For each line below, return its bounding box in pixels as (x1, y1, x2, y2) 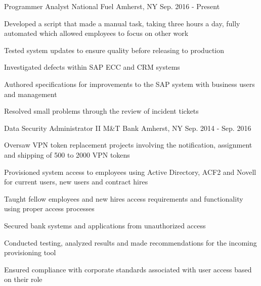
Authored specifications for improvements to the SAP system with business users (4, 78, 255, 89)
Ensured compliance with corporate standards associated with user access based (4, 264, 252, 274)
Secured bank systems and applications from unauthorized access (4, 220, 206, 230)
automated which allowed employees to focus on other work (4, 28, 189, 38)
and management (4, 88, 57, 99)
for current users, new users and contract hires (4, 176, 148, 187)
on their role (4, 274, 42, 284)
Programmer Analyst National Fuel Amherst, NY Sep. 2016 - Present (4, 1, 220, 11)
